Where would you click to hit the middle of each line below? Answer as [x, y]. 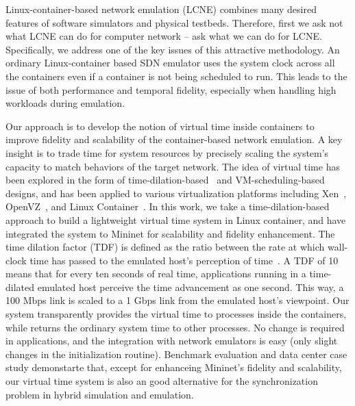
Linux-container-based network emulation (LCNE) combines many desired [161, 9]
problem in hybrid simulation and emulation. [100, 394]
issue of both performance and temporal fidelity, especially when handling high [171, 89]
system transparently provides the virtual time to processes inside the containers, [176, 314]
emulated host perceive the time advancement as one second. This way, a [191, 287]
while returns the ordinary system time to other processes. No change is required [175, 327]
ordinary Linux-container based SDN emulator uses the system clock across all [170, 63]
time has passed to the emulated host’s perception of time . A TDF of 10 [184, 260]
